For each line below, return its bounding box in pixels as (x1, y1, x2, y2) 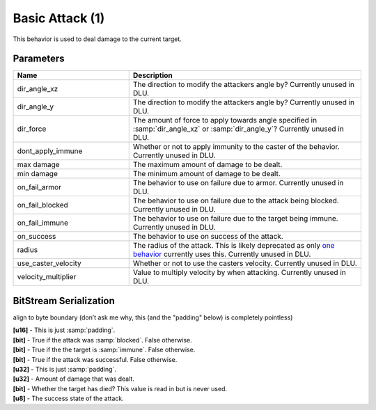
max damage (17, 160, 60, 170)
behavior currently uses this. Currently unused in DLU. (132, 249, 311, 259)
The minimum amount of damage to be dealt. (132, 169, 281, 179)
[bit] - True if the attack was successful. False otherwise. (13, 355, 178, 363)
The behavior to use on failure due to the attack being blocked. (132, 196, 339, 205)
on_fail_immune (17, 218, 69, 228)
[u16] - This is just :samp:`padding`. (13, 326, 116, 334)
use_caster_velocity (17, 258, 81, 268)
